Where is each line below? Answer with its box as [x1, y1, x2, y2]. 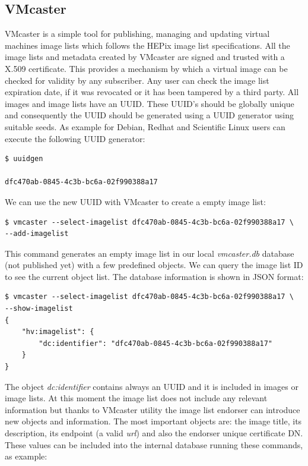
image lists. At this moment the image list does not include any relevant [5, 392, 268, 404]
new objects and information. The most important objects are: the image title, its [5, 415, 302, 427]
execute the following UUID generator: [5, 132, 145, 144]
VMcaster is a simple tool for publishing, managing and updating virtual [5, 27, 270, 40]
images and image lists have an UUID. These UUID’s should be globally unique [5, 97, 294, 109]
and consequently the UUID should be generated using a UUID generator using [5, 109, 294, 121]
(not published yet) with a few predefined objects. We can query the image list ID [5, 259, 303, 271]
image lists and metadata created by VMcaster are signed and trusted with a [5, 51, 285, 63]
